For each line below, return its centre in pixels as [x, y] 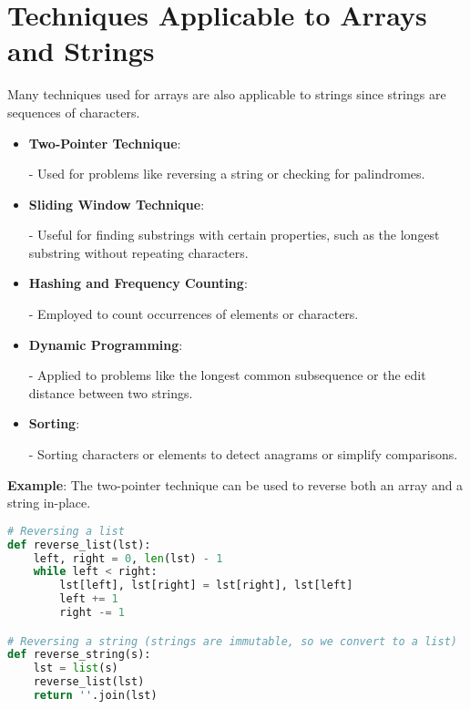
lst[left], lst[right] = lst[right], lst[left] [206, 586]
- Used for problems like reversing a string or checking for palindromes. [227, 174]
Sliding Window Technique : [117, 204]
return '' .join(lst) [95, 696]
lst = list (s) [76, 668]
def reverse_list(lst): [79, 545]
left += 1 [89, 599]
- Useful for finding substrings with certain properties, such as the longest [234, 235]
